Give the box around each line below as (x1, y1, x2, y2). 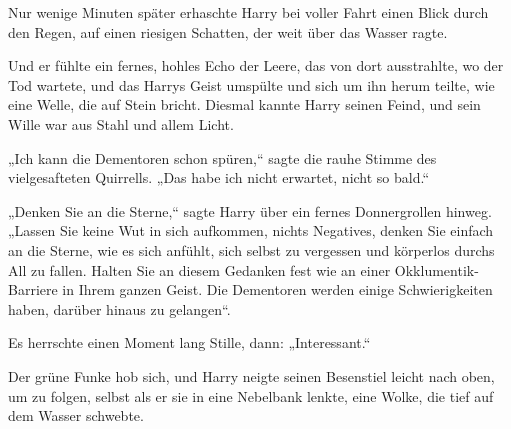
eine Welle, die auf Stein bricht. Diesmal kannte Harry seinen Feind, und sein (8, 94, 481, 115)
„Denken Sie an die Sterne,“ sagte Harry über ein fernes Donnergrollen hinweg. (8, 200, 492, 221)
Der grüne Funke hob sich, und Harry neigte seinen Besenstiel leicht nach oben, (8, 365, 495, 386)
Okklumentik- (394, 259, 479, 280)
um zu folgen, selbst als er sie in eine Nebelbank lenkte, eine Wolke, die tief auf (8, 385, 494, 406)
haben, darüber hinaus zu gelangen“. (8, 298, 231, 319)
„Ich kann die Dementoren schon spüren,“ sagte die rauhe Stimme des (8, 147, 437, 168)
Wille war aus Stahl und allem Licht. (8, 113, 234, 134)
